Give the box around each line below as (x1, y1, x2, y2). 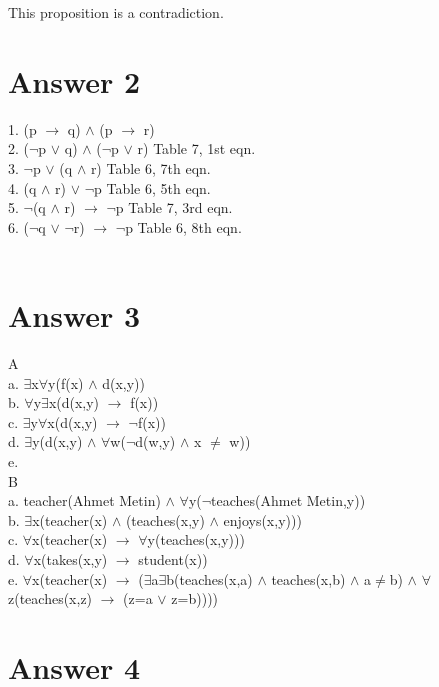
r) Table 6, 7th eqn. (90, 157, 211, 178)
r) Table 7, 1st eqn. (137, 138, 256, 159)
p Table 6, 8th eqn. (125, 216, 242, 237)
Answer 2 (8, 60, 141, 101)
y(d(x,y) (32, 431, 83, 452)
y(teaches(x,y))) (147, 529, 245, 550)
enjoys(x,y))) (223, 509, 302, 530)
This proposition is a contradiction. (8, 2, 224, 22)
